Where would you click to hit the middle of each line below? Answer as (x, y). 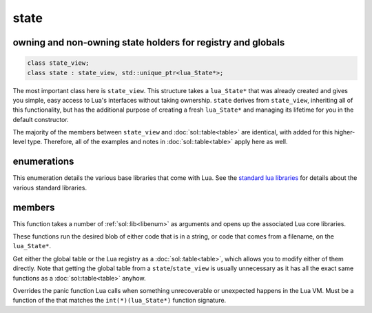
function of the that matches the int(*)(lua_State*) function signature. (120, 301)
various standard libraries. (50, 188)
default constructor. (41, 119)
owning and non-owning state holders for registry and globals (149, 42)
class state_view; (58, 63)
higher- (345, 132)
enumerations (43, 162)
